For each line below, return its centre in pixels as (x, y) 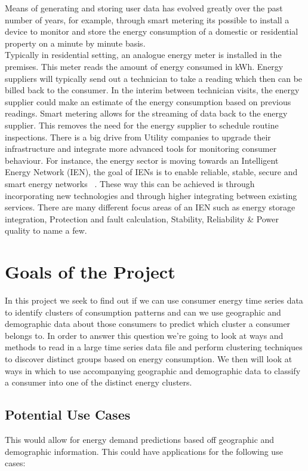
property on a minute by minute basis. (75, 43)
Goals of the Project (90, 272)
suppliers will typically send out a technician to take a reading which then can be (154, 78)
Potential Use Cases (68, 415)
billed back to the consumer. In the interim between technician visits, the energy (152, 90)
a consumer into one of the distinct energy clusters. (98, 382)
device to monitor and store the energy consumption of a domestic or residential (152, 31)
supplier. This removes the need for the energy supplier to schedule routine (142, 125)
